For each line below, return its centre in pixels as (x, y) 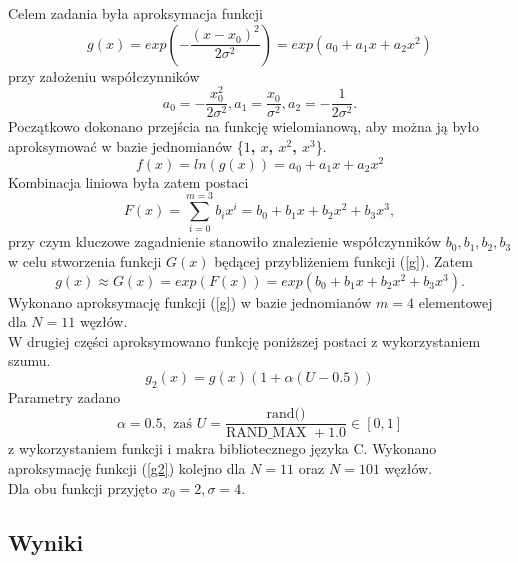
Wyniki (46, 541)
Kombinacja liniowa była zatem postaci (128, 181)
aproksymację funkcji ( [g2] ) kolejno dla (127, 468)
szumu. (29, 360)
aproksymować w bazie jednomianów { (126, 146)
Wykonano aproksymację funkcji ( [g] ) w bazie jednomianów (190, 301)
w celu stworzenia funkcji (85, 261)
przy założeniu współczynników (104, 75)
